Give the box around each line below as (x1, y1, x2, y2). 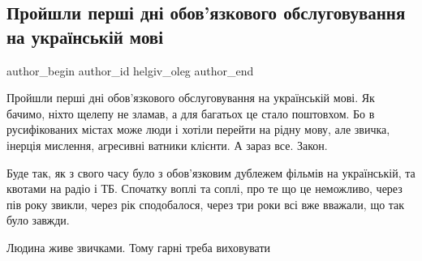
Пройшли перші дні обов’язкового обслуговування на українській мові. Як (6, 89, 375, 106)
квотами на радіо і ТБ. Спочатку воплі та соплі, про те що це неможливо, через (6, 180, 403, 197)
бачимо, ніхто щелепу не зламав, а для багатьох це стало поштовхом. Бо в (6, 105, 375, 122)
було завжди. (6, 212, 70, 229)
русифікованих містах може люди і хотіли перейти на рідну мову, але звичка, (6, 121, 390, 138)
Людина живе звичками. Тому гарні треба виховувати (6, 238, 271, 255)
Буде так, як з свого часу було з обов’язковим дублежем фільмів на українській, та (6, 164, 416, 181)
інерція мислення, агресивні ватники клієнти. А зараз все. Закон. (6, 136, 328, 153)
